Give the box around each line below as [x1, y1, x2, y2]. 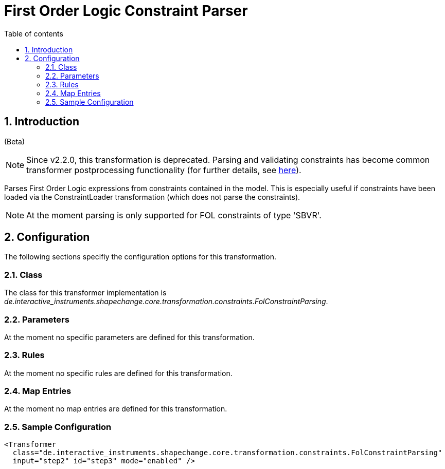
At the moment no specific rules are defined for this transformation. [4, 368, 233, 378]
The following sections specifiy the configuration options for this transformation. [4, 252, 277, 261]
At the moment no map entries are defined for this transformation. [4, 404, 227, 414]
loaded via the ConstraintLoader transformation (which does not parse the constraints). [4, 192, 300, 201]
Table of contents [4, 29, 63, 38]
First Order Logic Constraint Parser [4, 2, 248, 20]
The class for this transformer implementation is [4, 288, 167, 297]
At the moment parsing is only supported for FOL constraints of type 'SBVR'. [26, 210, 322, 220]
